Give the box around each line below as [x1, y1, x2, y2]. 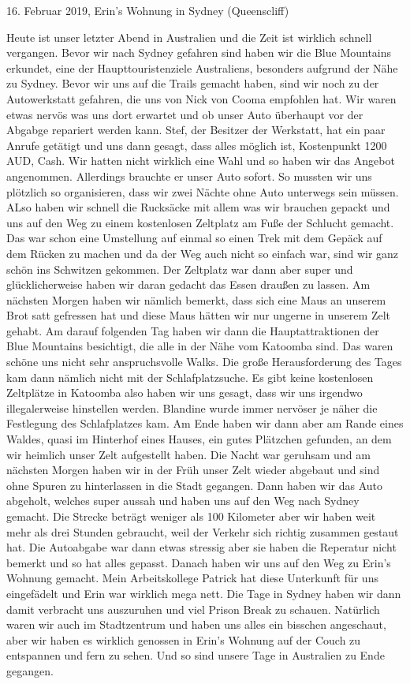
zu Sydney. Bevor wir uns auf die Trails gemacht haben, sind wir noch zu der [6, 75, 379, 92]
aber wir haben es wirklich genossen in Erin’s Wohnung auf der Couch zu [6, 631, 361, 648]
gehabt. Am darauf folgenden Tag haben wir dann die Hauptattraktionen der [6, 322, 379, 338]
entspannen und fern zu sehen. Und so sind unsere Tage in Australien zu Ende [6, 647, 385, 663]
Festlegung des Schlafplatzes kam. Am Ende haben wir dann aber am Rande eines [6, 415, 404, 432]
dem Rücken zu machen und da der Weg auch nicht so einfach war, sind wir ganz [6, 245, 399, 261]
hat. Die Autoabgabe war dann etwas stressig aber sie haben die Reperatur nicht [6, 539, 397, 555]
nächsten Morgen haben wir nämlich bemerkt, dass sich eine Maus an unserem [6, 291, 386, 308]
